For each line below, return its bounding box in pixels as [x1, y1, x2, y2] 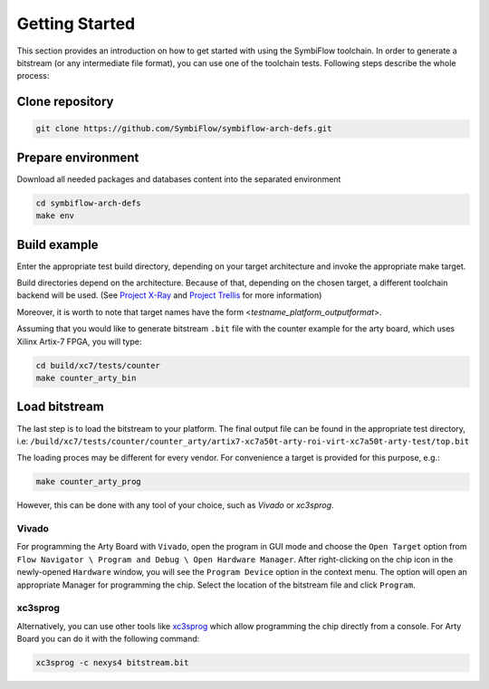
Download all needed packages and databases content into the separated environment [16, 173, 341, 185]
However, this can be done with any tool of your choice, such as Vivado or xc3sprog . [16, 500, 334, 511]
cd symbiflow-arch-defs [35, 197, 142, 208]
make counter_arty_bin [35, 373, 137, 384]
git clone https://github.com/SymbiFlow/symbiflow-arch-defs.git [35, 123, 332, 134]
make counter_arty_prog [35, 476, 142, 487]
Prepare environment [16, 149, 139, 165]
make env [35, 211, 75, 221]
